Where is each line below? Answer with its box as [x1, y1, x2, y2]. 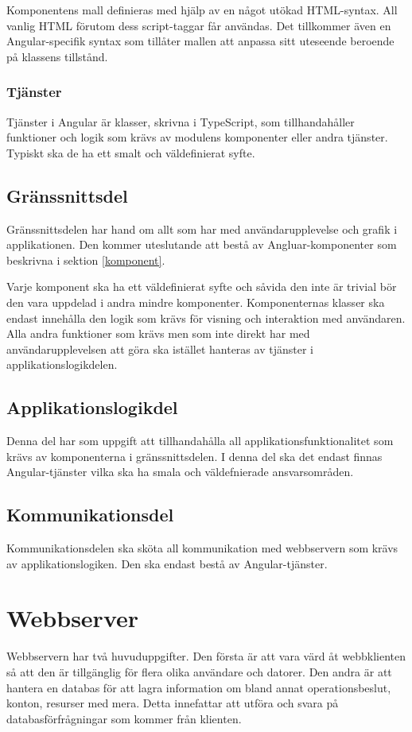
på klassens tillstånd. [6, 48, 108, 64]
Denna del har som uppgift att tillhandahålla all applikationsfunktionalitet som [6, 432, 394, 449]
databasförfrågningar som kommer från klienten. [6, 710, 242, 726]
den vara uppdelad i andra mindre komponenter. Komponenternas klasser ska [6, 293, 385, 310]
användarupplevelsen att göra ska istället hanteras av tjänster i [6, 340, 313, 357]
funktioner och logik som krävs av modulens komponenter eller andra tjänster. [6, 129, 388, 145]
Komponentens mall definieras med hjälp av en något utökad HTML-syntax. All [6, 2, 398, 17]
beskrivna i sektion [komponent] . [6, 251, 165, 268]
